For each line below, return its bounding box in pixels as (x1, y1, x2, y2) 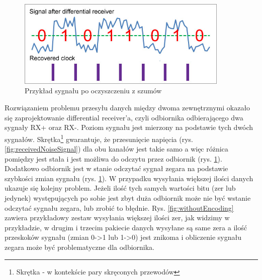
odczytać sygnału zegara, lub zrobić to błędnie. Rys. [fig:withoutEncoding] (5, 202, 234, 213)
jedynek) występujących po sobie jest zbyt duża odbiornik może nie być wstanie (5, 193, 251, 203)
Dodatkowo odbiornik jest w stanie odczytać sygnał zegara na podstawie (5, 163, 228, 174)
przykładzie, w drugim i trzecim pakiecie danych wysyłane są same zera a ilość (5, 222, 247, 232)
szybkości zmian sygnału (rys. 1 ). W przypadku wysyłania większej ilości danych (5, 173, 253, 183)
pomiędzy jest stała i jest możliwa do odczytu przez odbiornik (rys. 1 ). (5, 153, 222, 164)
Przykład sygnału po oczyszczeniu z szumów (25, 85, 162, 96)
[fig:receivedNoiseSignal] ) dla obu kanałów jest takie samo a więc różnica (5, 144, 228, 154)
